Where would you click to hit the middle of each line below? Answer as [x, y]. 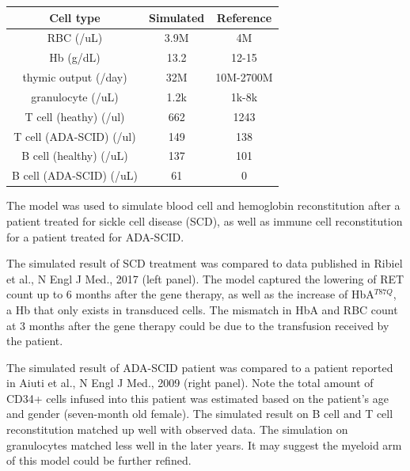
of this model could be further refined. [99, 460]
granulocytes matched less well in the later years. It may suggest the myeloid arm [204, 444]
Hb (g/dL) [75, 57]
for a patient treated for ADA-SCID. [95, 236]
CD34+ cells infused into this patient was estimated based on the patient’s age [197, 398]
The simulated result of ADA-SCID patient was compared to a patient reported [200, 367]
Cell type [75, 17]
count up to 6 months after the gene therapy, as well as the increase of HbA [190, 294]
